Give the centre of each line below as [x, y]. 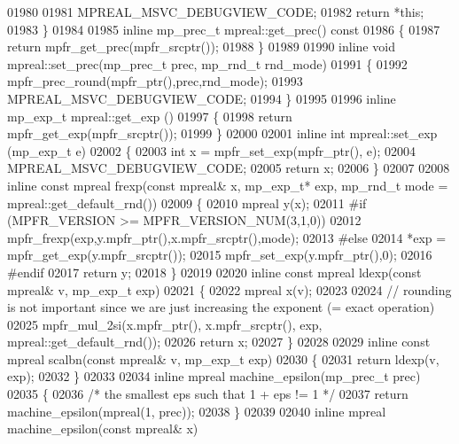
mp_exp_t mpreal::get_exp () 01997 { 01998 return [150, 116]
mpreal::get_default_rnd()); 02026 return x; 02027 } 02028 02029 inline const [219, 342]
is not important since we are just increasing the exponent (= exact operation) [221, 307]
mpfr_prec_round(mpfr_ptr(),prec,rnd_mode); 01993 [155, 81]
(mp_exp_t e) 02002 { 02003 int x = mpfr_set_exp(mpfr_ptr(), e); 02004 [212, 150]
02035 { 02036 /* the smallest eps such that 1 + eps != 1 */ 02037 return [208, 394]
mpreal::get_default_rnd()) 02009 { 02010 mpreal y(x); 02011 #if [187, 203]
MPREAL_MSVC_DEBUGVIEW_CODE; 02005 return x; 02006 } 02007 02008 [229, 168]
